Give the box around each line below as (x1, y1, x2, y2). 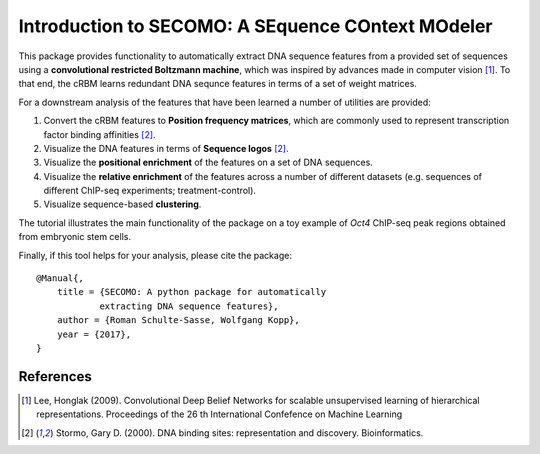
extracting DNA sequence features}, (99, 300, 279, 312)
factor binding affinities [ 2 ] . (43, 128, 156, 140)
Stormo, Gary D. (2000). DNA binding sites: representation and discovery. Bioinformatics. (55, 426, 424, 439)
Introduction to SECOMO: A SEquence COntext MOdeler (18, 15, 493, 37)
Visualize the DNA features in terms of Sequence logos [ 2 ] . (43, 142, 289, 154)
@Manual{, (36, 273, 84, 284)
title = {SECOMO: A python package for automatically (56, 286, 327, 298)
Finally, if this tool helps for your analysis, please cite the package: (18, 249, 292, 261)
